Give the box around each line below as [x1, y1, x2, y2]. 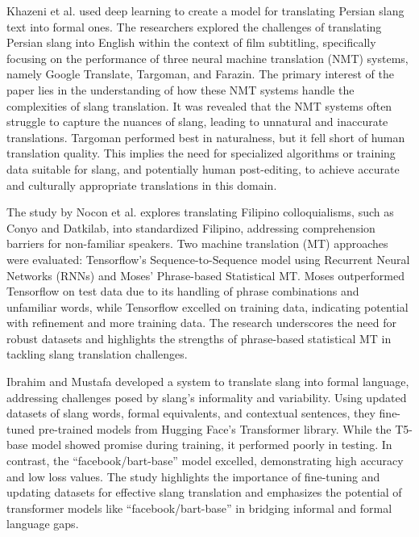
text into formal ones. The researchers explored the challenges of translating [6, 18, 382, 35]
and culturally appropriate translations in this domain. [6, 176, 277, 193]
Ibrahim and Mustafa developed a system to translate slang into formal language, [6, 373, 409, 390]
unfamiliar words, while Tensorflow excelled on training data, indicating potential [6, 298, 409, 315]
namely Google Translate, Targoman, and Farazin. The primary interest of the [6, 65, 394, 82]
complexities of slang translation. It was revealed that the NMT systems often [6, 97, 392, 114]
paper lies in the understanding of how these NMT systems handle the [6, 81, 355, 98]
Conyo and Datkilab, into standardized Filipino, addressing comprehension [6, 219, 375, 236]
